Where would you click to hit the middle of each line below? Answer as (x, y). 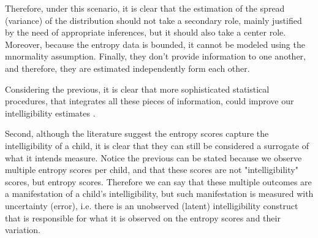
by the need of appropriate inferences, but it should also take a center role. (146, 32)
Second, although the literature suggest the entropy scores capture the (137, 133)
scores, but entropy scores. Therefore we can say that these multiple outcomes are (158, 181)
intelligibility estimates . (50, 113)
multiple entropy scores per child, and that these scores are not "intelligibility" (152, 170)
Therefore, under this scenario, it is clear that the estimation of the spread (145, 8)
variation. (23, 230)
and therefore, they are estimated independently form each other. (127, 68)
